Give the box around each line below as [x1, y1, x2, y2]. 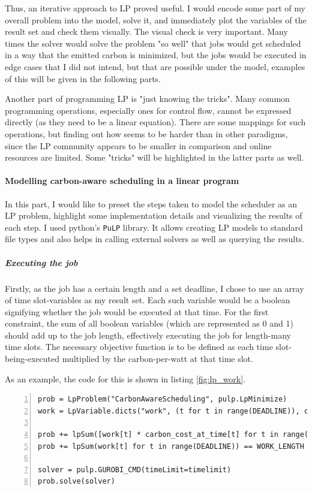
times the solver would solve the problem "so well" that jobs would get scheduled [5, 37, 301, 49]
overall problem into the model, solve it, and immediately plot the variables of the [5, 13, 307, 26]
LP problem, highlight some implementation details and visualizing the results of [5, 209, 302, 222]
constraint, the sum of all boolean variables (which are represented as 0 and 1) [5, 317, 293, 330]
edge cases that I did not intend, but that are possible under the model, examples [5, 60, 305, 73]
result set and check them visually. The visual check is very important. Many [5, 25, 288, 38]
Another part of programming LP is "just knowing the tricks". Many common [5, 92, 290, 105]
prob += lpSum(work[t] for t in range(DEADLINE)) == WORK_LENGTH [38, 442, 304, 451]
